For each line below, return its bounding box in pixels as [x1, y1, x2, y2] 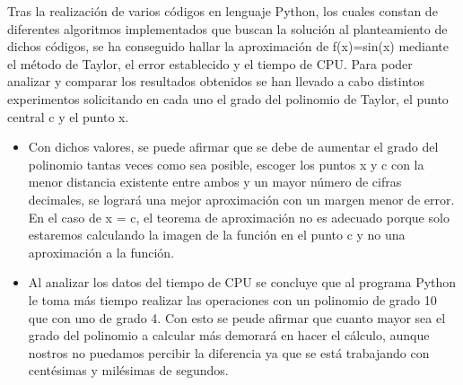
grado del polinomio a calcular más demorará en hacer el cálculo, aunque [28, 326, 430, 345]
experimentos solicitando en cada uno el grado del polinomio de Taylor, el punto [7, 89, 449, 108]
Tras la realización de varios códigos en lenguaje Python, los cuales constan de [7, 2, 438, 20]
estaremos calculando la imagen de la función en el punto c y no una [28, 225, 406, 244]
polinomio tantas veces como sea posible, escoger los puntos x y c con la [28, 154, 424, 173]
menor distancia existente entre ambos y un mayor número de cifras [28, 172, 402, 191]
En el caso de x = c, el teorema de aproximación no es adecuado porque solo [28, 207, 450, 226]
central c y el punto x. [7, 107, 129, 126]
